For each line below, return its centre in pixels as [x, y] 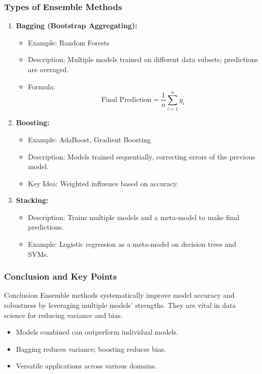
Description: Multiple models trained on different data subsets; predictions [143, 59]
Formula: [42, 86]
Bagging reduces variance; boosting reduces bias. [91, 349]
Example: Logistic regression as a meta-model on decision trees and [132, 244]
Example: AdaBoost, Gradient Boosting [89, 139]
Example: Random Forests [69, 42]
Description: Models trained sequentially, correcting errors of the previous [142, 156]
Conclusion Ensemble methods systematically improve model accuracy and [119, 295]
